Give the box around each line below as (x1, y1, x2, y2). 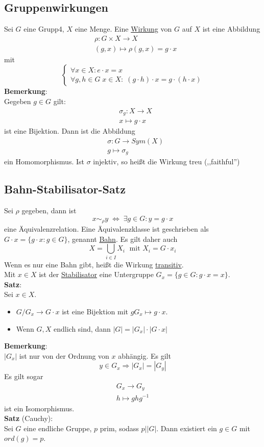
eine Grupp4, (23, 23, 64, 34)
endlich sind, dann (53, 323, 111, 334)
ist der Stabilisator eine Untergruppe (39, 269, 154, 280)
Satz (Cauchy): (4, 413, 53, 424)
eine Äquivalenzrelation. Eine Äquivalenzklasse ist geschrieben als (4, 224, 209, 234)
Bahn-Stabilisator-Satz (4, 181, 126, 197)
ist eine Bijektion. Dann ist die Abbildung (4, 126, 135, 136)
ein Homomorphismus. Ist (4, 156, 84, 167)
